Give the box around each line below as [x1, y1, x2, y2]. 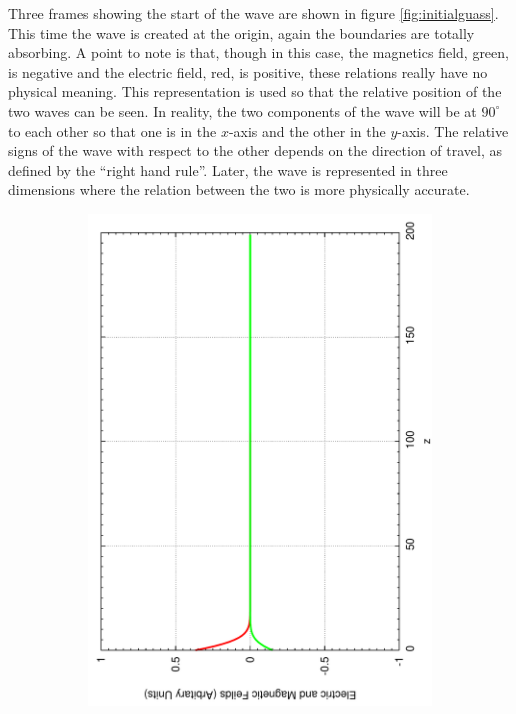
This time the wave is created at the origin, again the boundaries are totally [8, 22, 475, 43]
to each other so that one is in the [8, 120, 217, 141]
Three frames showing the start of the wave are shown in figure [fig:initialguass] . [8, 3, 499, 23]
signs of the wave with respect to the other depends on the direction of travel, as [8, 140, 503, 161]
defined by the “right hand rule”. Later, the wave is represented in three [8, 159, 448, 180]
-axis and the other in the [228, 120, 386, 141]
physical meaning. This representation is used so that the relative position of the [8, 81, 502, 102]
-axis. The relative [397, 120, 509, 141]
